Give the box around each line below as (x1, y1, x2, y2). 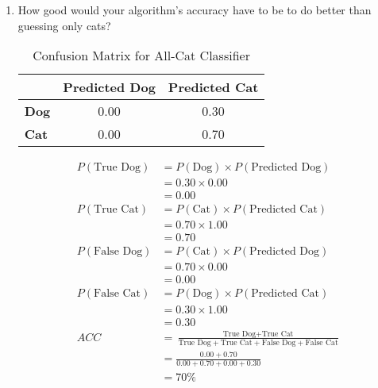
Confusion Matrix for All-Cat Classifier (33, 46, 250, 65)
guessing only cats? (17, 17, 111, 33)
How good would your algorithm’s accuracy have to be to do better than (17, 2, 372, 17)
